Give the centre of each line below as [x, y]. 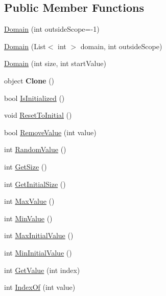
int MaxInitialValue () [39, 235]
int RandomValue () [35, 149]
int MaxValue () [29, 201]
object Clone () [29, 80]
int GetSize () [26, 166]
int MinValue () [28, 218]
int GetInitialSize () [35, 184]
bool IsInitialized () [34, 98]
